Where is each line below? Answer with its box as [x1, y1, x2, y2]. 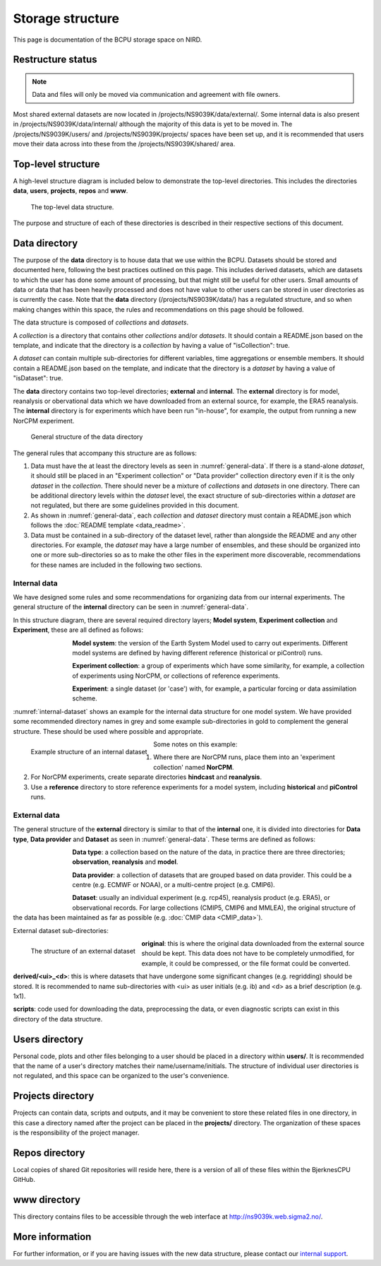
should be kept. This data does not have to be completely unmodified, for [141, 949, 355, 958]
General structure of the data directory [30, 433, 143, 441]
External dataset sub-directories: [13, 926, 109, 934]
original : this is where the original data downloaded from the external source [141, 939, 365, 948]
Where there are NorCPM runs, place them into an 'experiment [152, 753, 335, 761]
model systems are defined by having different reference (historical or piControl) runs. [72, 648, 323, 657]
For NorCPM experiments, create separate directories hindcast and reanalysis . [30, 773, 262, 781]
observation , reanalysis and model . [72, 857, 179, 866]
